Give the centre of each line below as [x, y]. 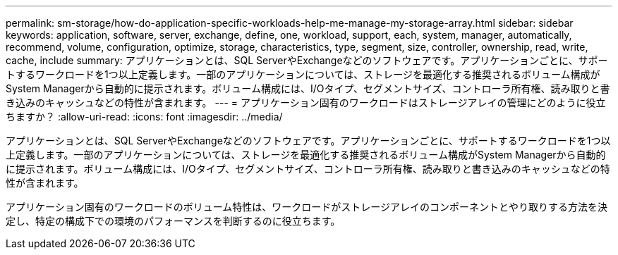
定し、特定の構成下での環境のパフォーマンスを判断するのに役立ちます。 [173, 221]
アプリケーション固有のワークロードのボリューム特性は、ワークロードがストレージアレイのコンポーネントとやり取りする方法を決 [307, 207]
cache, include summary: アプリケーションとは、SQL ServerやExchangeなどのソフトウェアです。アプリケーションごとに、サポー [307, 60]
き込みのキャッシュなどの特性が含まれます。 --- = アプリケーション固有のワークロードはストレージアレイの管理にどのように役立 [306, 102]
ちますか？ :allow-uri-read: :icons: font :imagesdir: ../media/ [144, 117]
